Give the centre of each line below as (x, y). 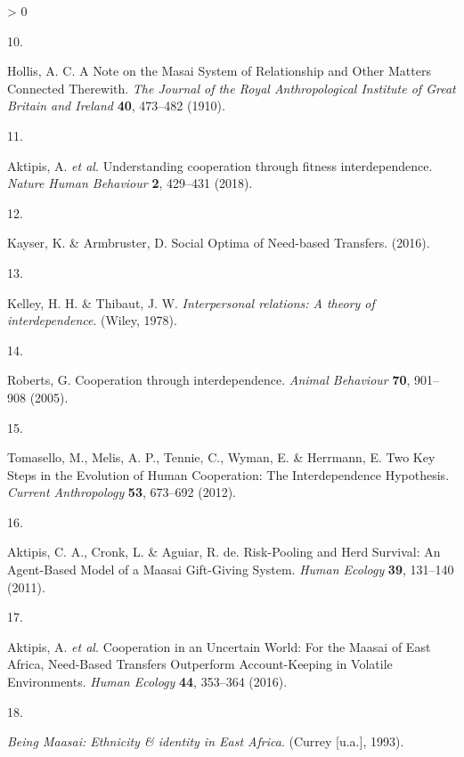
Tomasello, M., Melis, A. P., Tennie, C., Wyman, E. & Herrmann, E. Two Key (221, 457)
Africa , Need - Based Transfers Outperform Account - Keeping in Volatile (200, 664)
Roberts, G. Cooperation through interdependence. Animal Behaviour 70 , (209, 380)
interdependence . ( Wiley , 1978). (92, 320)
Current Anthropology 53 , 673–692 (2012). (122, 492)
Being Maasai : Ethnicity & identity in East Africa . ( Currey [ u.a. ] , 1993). (206, 741)
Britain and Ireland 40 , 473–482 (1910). (116, 106)
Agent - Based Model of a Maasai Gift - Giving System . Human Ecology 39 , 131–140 (231, 570)
